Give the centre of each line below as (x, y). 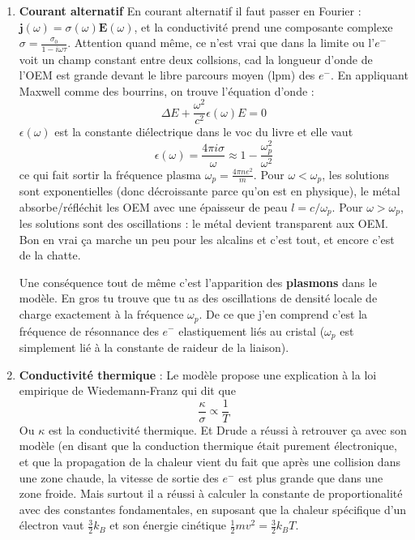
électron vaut (51, 525)
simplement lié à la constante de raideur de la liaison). (154, 347)
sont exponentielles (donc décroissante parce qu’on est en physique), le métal (210, 191)
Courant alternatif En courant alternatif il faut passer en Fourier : (190, 11)
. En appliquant (369, 75)
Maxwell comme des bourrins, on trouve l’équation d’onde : (167, 90)
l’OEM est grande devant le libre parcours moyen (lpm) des (167, 75)
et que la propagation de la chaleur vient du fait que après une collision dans (210, 461)
